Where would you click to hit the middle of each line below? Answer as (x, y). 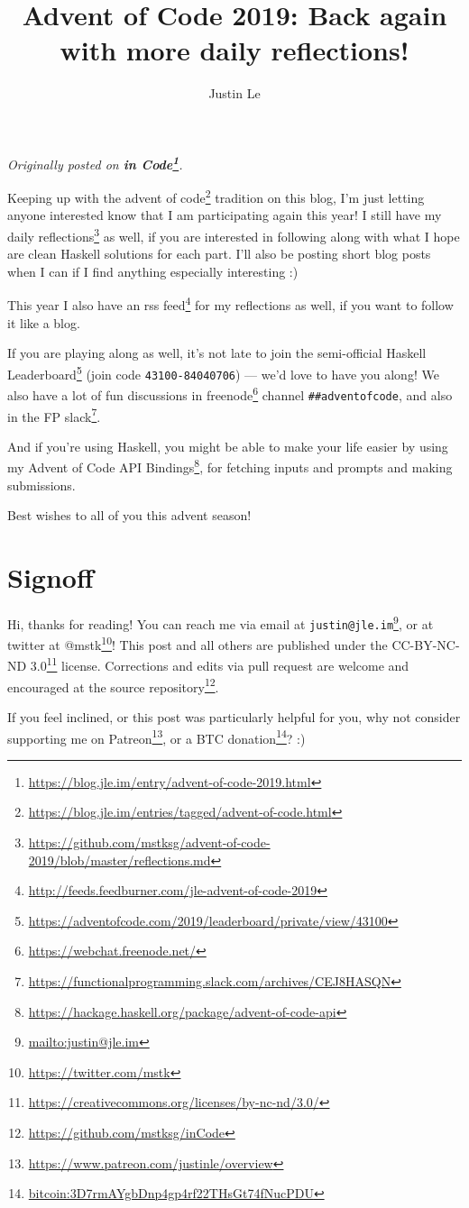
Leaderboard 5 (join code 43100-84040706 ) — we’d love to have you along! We (223, 372)
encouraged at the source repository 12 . (113, 685)
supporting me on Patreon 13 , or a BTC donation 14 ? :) (156, 737)
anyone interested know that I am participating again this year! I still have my (225, 215)
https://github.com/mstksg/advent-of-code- (149, 842)
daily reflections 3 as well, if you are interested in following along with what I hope (234, 235)
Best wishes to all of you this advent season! (129, 515)
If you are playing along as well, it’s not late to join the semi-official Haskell (217, 353)
